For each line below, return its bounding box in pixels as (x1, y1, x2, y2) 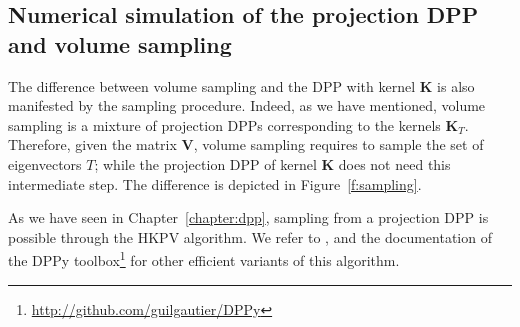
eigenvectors (8, 153, 82, 174)
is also (437, 75, 475, 96)
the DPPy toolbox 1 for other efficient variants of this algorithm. (8, 247, 400, 270)
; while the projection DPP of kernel (94, 153, 317, 174)
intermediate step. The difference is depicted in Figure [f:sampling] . (8, 173, 422, 194)
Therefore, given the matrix (8, 134, 177, 155)
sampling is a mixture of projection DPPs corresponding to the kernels (8, 114, 441, 135)
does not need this (338, 153, 451, 174)
